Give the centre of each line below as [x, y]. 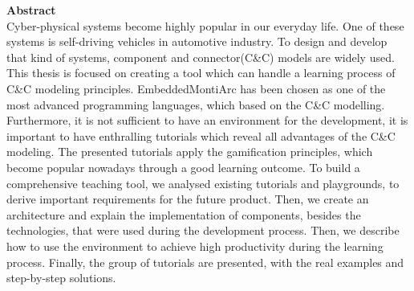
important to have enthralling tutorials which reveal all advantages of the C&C [201, 135]
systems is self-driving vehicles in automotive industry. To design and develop [197, 41]
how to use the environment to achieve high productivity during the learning [195, 246]
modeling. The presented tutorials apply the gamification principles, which [190, 152]
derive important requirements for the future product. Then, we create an [188, 199]
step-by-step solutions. [61, 278]
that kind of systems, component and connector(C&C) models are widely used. [201, 57]
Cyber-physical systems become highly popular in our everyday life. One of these [205, 25]
